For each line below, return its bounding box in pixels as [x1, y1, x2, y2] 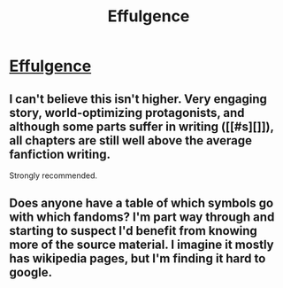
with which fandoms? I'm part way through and [9, 210, 275, 225]
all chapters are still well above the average [9, 133, 253, 148]
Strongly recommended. [9, 170, 98, 181]
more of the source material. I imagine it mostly [9, 237, 274, 253]
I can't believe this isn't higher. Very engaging [9, 91, 268, 106]
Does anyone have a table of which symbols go [9, 196, 274, 211]
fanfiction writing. [9, 146, 111, 161]
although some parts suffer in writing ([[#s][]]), [9, 119, 274, 134]
